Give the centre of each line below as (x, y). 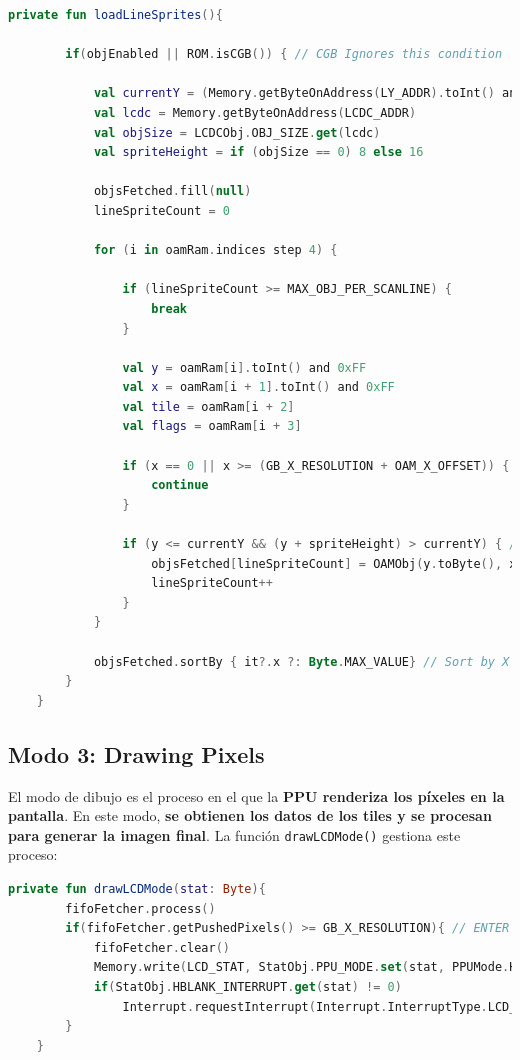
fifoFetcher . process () (140, 908)
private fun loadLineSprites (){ (115, 15)
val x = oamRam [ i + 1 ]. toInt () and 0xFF (258, 387)
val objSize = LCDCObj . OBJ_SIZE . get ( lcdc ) (237, 132)
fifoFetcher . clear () (161, 947)
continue (180, 485)
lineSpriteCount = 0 (161, 210)
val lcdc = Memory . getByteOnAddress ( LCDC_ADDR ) (255, 112)
